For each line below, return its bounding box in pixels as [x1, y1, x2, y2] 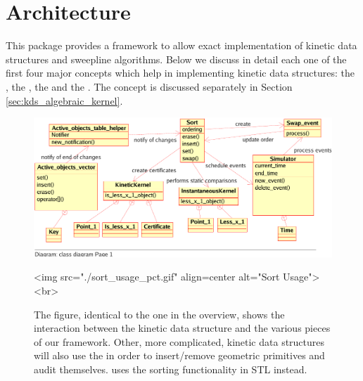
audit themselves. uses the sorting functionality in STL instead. [34, 361, 307, 376]
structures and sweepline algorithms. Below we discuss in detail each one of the [6, 51, 347, 66]
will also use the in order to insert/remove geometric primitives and [34, 348, 325, 363]
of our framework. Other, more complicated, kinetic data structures [34, 334, 325, 349]
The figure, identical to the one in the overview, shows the [34, 306, 285, 321]
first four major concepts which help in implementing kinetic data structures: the [6, 65, 355, 80]
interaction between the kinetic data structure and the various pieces [34, 321, 331, 335]
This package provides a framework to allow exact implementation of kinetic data [6, 38, 357, 53]
